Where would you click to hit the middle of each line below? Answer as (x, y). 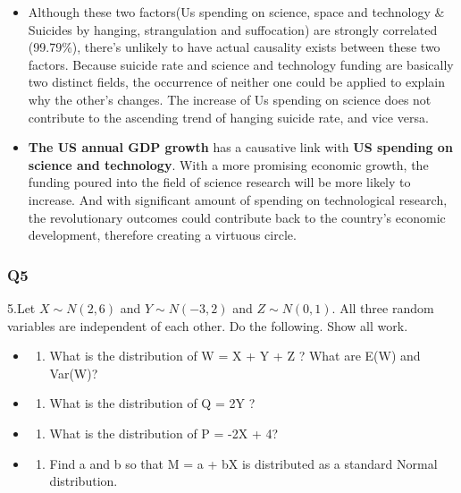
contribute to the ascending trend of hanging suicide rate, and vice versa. (228, 117)
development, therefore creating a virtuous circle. (162, 235)
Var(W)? (74, 373)
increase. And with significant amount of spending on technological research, (238, 199)
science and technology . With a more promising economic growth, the (228, 164)
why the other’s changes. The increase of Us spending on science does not (230, 99)
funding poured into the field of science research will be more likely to (219, 182)
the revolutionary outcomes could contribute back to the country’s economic (237, 217)
